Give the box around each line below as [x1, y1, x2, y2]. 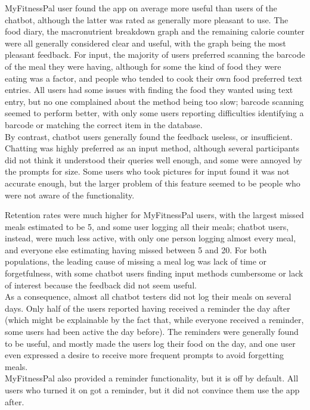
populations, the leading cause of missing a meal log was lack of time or [5, 255, 267, 268]
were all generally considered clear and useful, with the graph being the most [5, 36, 286, 49]
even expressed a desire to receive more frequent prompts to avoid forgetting [5, 349, 284, 361]
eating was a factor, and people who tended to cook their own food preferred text [5, 72, 303, 84]
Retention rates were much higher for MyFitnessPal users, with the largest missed [5, 209, 304, 221]
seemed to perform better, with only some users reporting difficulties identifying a [5, 107, 304, 119]
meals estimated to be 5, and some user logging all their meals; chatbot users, [5, 220, 289, 232]
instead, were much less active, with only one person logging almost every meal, [5, 232, 296, 244]
